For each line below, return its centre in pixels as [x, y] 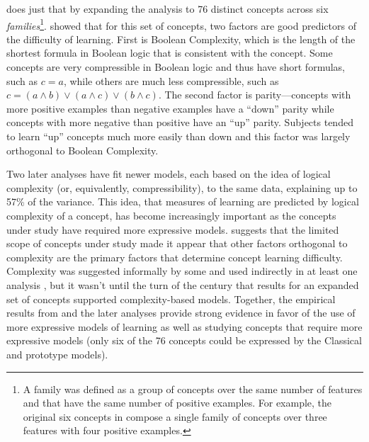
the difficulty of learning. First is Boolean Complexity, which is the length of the [181, 39]
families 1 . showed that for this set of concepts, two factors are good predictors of [181, 24]
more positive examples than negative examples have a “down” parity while [170, 108]
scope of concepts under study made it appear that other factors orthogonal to [177, 243]
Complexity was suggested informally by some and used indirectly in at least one [182, 271]
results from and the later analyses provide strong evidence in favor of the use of [181, 313]
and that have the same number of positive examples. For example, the [177, 403]
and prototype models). [57, 354]
